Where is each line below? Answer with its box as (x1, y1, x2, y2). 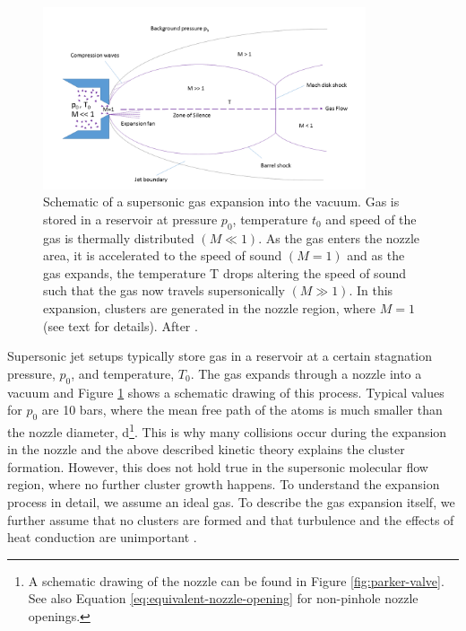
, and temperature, (71, 364, 175, 382)
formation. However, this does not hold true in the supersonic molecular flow (7, 457, 428, 476)
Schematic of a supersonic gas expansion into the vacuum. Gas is (43, 192, 400, 211)
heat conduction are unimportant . (7, 528, 197, 547)
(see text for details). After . (43, 316, 198, 335)
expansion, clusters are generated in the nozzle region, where (43, 299, 376, 318)
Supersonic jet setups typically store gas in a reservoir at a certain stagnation (7, 346, 433, 365)
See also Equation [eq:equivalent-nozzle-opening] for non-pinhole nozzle (28, 589, 419, 608)
